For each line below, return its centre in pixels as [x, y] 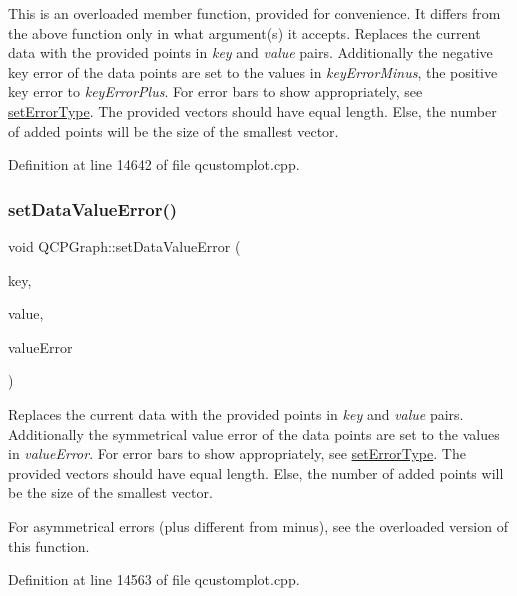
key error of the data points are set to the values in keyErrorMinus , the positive [253, 71]
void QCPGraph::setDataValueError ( [124, 245]
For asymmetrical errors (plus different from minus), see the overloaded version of [258, 525]
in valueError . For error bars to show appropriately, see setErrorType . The [237, 453]
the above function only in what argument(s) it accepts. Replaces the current [244, 32]
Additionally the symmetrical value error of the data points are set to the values [254, 433]
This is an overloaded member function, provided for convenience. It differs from [254, 13]
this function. [49, 545]
